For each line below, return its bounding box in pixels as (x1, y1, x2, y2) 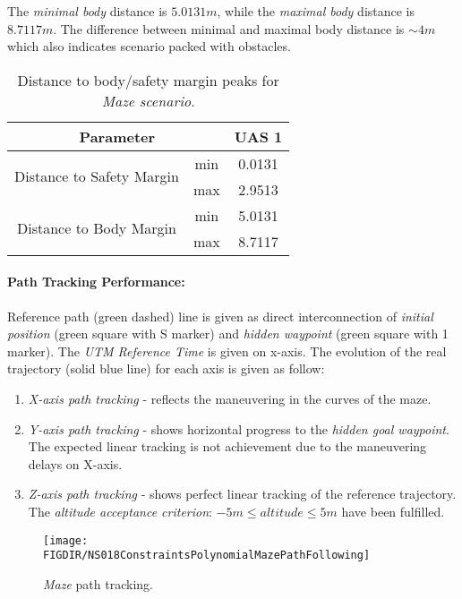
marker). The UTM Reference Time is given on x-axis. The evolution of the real (7, 341, 447, 360)
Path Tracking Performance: (7, 272, 185, 291)
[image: (43, 534, 89, 547)
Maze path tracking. (43, 574, 153, 593)
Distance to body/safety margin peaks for (17, 69, 279, 90)
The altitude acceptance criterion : (28, 501, 212, 520)
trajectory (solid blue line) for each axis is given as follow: (7, 359, 325, 378)
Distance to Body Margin (17, 218, 176, 239)
